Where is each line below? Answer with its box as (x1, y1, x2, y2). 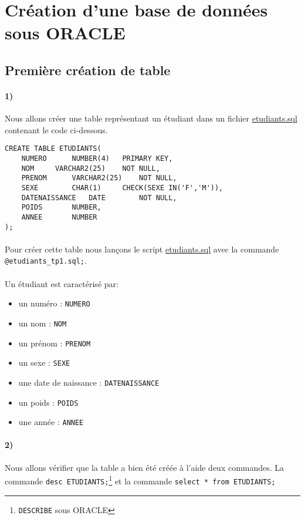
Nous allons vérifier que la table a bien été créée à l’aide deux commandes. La (5, 461, 284, 473)
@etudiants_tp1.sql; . (5, 254, 87, 267)
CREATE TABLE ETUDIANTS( (5, 144, 101, 153)
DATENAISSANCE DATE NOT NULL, (21, 193, 177, 202)
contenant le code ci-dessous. (5, 123, 108, 136)
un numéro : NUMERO (18, 297, 90, 309)
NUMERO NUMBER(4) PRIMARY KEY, (21, 154, 173, 163)
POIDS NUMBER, (21, 203, 101, 212)
